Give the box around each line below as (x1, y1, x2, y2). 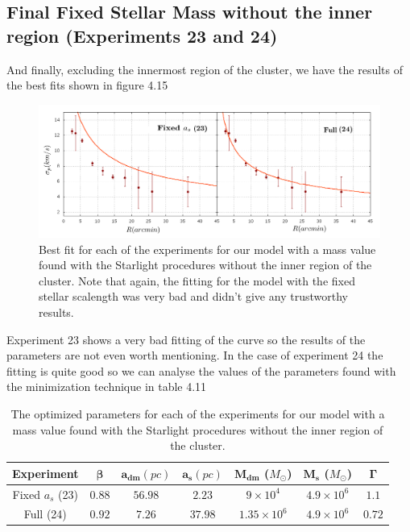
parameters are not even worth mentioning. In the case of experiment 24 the (6, 347, 383, 364)
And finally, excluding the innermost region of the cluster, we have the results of (6, 60, 404, 77)
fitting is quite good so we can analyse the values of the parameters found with (6, 362, 396, 379)
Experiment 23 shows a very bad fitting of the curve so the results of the (6, 330, 366, 347)
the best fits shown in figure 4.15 (6, 77, 168, 94)
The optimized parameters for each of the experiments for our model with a (10, 405, 385, 422)
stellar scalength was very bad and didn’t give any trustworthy (39, 288, 348, 305)
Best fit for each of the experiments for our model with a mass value (39, 240, 376, 257)
